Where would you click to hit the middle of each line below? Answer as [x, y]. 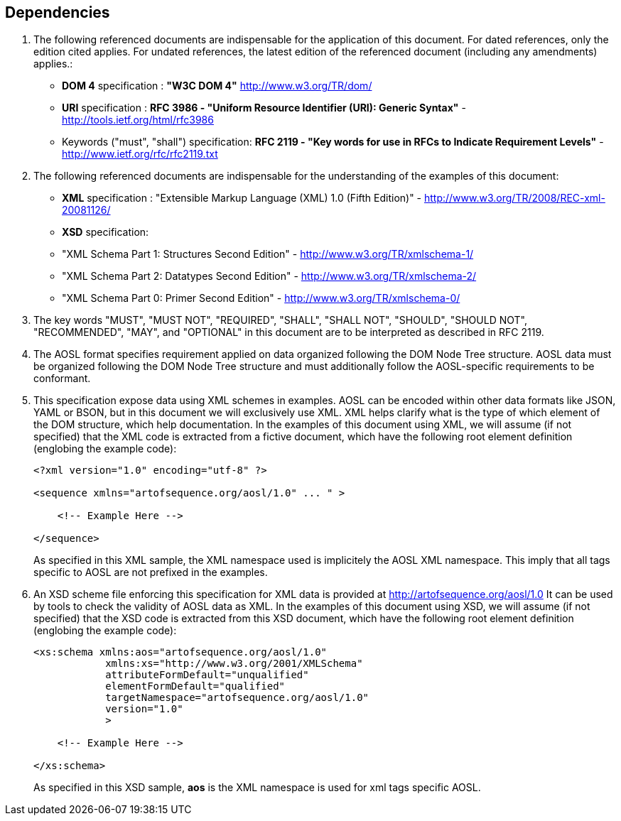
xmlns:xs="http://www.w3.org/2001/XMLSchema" [234, 664]
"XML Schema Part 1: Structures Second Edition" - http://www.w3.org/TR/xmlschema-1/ [268, 254]
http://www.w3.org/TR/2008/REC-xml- [514, 198]
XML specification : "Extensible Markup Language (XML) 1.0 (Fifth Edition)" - [242, 198]
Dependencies [58, 12]
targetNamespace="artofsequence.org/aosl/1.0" [237, 698]
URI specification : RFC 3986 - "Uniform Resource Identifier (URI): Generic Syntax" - [264, 108]
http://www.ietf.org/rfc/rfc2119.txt [140, 154]
